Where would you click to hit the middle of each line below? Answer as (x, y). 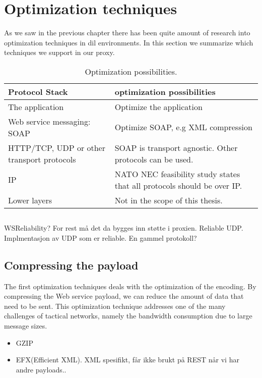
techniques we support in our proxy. (59, 52)
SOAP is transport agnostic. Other (176, 147)
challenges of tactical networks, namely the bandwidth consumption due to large (128, 316)
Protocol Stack (38, 91)
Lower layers (30, 200)
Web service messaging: (49, 121)
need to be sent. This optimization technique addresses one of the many (115, 306)
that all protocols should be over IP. (178, 185)
